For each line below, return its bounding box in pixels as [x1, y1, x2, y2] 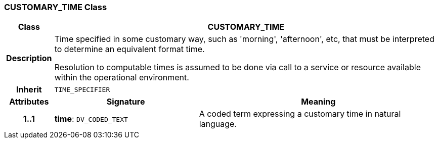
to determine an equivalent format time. [54, 44, 205, 55]
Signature [106, 97, 145, 107]
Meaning [301, 97, 336, 107]
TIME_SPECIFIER [54, 85, 110, 93]
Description [6, 53, 52, 64]
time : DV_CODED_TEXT [54, 114, 128, 124]
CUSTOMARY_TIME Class [4, 2, 107, 12]
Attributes [9, 97, 49, 107]
